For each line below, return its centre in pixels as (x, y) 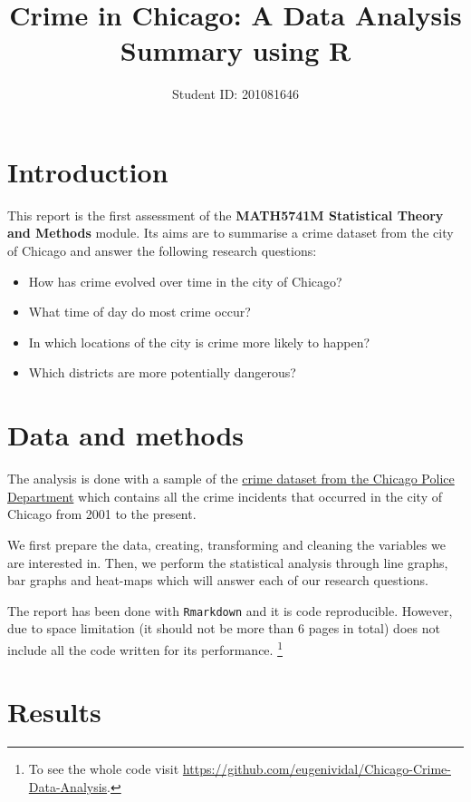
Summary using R (235, 50)
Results (54, 712)
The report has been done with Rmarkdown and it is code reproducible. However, (230, 610)
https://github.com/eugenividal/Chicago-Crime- (317, 769)
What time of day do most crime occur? (139, 312)
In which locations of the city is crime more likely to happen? (199, 342)
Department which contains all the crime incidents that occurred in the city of (225, 496)
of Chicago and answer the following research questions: (162, 251)
